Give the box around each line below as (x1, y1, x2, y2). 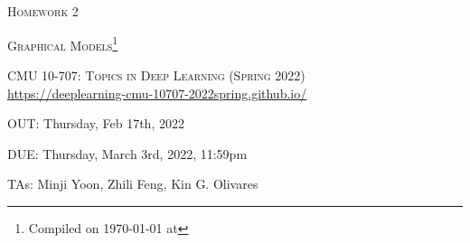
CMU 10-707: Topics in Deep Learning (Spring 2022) (7, 66, 305, 85)
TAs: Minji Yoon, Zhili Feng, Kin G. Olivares (7, 174, 258, 193)
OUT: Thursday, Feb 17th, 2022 (7, 114, 184, 133)
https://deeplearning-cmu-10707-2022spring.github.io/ (7, 83, 307, 102)
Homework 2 (7, 2, 79, 21)
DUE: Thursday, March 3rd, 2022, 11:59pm (7, 144, 248, 163)
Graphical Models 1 (7, 33, 118, 54)
